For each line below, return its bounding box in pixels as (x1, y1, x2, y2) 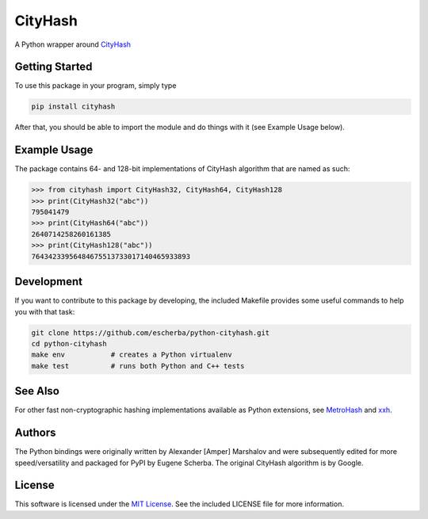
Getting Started (14, 60, 93, 74)
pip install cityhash (31, 102, 116, 111)
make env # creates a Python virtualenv (31, 350, 233, 360)
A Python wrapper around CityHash (14, 40, 131, 49)
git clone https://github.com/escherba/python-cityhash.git (31, 328, 270, 337)
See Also (14, 384, 59, 398)
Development (14, 275, 83, 288)
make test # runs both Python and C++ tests (31, 361, 245, 370)
